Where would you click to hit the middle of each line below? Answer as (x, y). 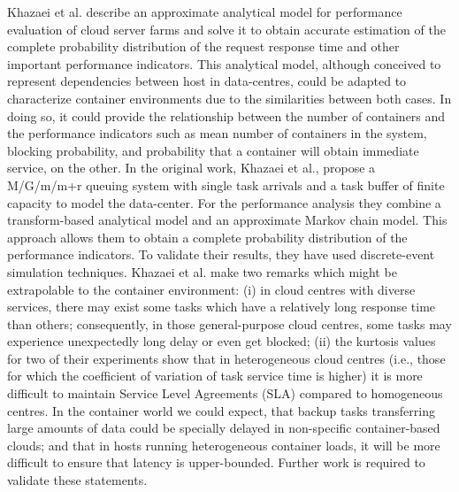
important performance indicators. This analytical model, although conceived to (224, 63)
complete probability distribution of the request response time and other (203, 46)
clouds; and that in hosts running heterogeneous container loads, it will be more (224, 445)
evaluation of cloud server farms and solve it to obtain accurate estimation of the (226, 29)
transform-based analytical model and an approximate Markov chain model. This (227, 220)
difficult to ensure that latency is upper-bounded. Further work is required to (216, 462)
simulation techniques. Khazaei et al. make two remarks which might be (202, 271)
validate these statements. (77, 480)
